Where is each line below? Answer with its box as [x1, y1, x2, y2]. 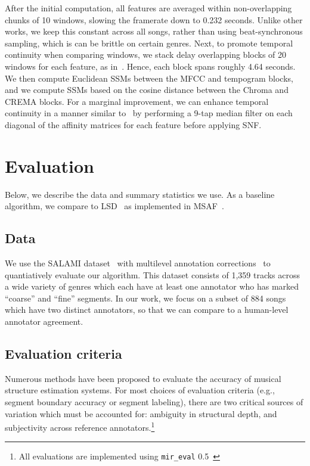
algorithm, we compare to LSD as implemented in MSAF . [5, 200, 224, 212]
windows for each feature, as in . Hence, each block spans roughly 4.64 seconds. [5, 60, 296, 72]
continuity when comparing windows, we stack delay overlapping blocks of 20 [5, 48, 287, 61]
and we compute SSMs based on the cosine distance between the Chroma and [5, 83, 289, 96]
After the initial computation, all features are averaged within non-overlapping [5, 2, 292, 14]
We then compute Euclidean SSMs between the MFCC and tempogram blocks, [5, 72, 293, 84]
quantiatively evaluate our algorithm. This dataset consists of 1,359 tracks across [5, 268, 300, 281]
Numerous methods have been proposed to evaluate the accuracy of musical [5, 372, 281, 384]
